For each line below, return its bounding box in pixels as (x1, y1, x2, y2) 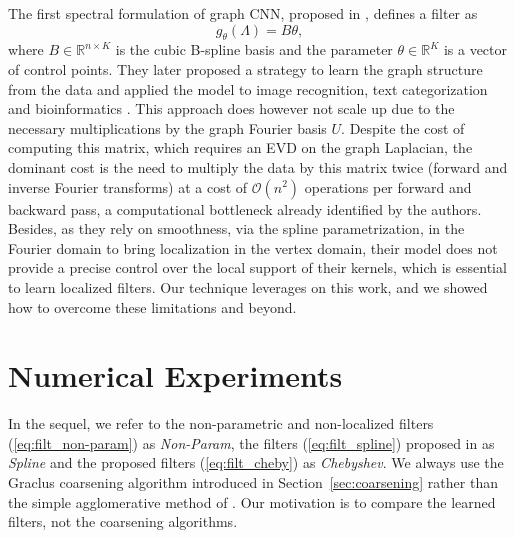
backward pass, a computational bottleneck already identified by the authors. (8, 198, 482, 219)
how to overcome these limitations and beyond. (8, 296, 297, 317)
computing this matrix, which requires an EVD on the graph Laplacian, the (8, 137, 473, 158)
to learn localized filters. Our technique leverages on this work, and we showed (8, 276, 488, 297)
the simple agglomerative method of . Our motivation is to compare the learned (8, 491, 496, 512)
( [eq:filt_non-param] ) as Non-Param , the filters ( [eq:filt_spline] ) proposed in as (8, 432, 495, 453)
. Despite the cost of (341, 117, 465, 138)
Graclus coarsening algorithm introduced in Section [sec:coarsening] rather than (8, 472, 498, 493)
